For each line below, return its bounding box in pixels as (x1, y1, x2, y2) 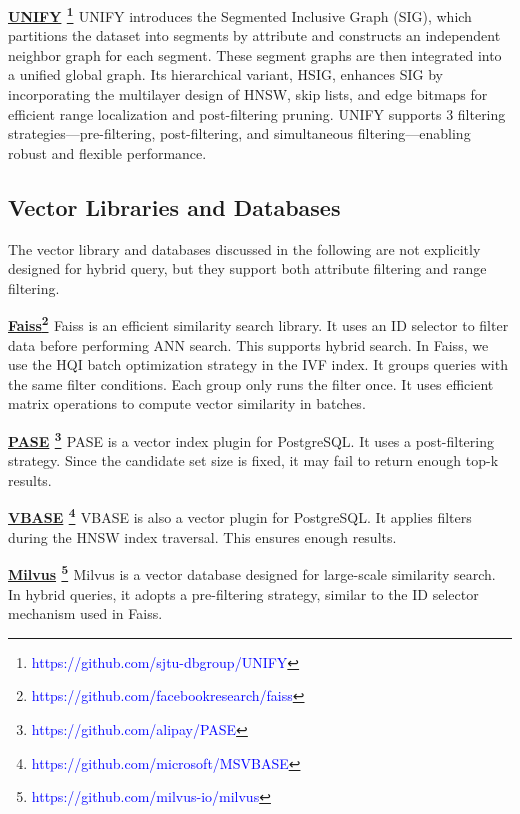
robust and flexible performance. (8, 142, 207, 163)
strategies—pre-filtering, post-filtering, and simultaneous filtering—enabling (8, 123, 471, 144)
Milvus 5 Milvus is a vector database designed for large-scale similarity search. (8, 561, 496, 584)
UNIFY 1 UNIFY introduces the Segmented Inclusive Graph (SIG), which (8, 3, 472, 26)
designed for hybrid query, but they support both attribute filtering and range (8, 258, 487, 279)
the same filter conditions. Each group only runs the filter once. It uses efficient (8, 373, 494, 394)
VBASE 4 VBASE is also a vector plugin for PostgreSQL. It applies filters (8, 504, 472, 528)
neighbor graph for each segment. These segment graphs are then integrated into (8, 44, 502, 65)
